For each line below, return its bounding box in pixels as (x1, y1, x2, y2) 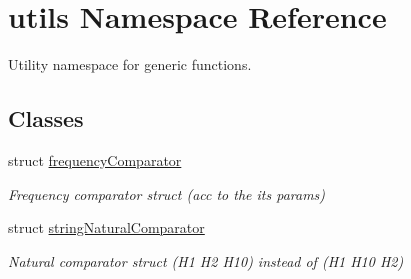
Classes (8, 103, 84, 134)
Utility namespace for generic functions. (8, 54, 252, 75)
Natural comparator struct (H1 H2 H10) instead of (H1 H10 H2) (8, 250, 404, 271)
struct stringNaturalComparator (8, 217, 205, 238)
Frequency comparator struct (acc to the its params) (8, 183, 326, 204)
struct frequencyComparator (8, 149, 182, 170)
